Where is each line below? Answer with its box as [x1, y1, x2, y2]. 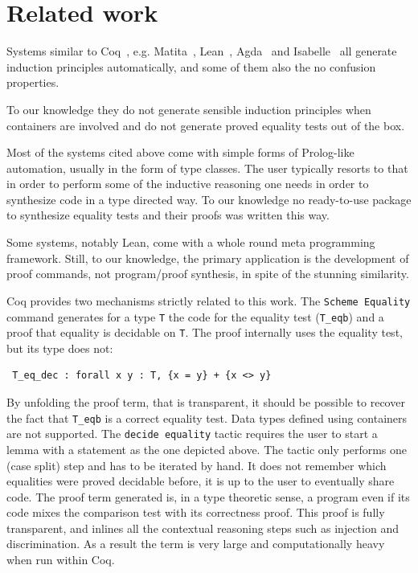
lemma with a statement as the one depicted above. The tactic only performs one [6, 440, 408, 457]
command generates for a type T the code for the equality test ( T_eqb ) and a [6, 308, 384, 325]
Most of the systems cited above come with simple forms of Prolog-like [6, 144, 354, 161]
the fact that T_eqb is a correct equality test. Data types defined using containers [6, 409, 408, 426]
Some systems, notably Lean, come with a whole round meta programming [6, 234, 375, 251]
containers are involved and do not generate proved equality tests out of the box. [6, 117, 405, 133]
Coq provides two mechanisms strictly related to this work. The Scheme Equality [6, 292, 411, 309]
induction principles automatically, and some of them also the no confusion [6, 58, 376, 75]
